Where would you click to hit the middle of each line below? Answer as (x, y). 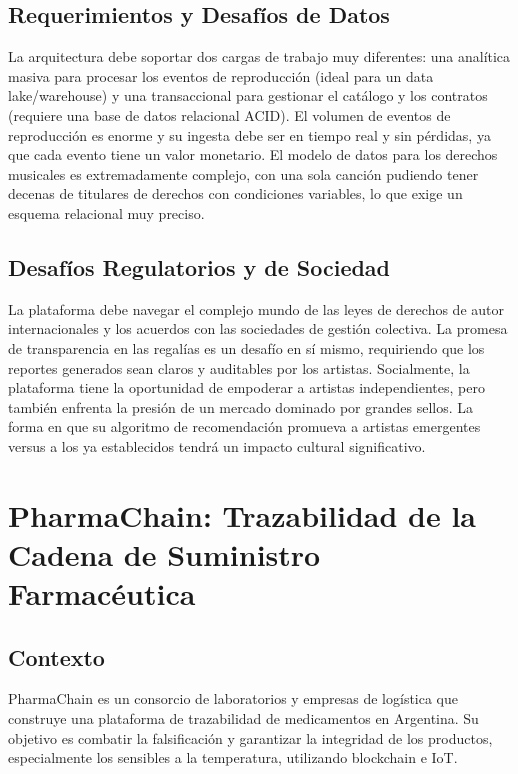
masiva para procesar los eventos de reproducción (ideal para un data (221, 75)
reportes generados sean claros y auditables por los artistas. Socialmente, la (239, 367)
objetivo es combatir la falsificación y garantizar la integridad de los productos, (250, 737)
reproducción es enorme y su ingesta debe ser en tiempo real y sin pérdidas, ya (249, 134)
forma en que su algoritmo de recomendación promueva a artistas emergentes (244, 426)
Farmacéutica (102, 593)
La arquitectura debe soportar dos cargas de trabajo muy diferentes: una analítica (259, 56)
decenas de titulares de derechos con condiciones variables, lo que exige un (235, 193)
